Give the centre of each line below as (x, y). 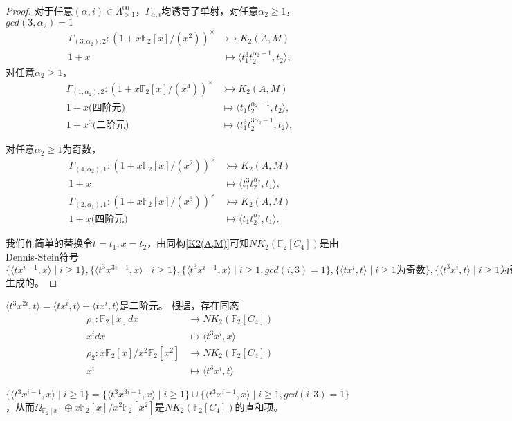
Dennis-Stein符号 (42, 256)
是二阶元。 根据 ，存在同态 (179, 305)
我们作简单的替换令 (49, 243)
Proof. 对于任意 (39, 10)
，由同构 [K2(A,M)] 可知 (198, 243)
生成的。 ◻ (31, 282)
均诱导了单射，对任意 (210, 10)
